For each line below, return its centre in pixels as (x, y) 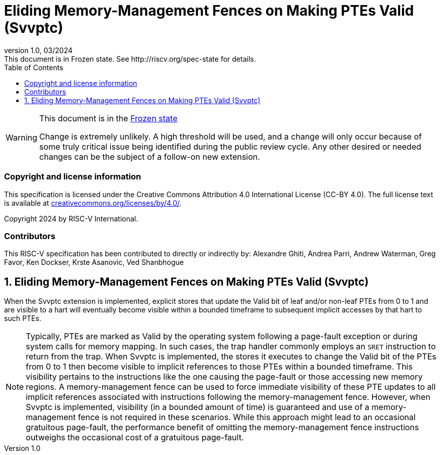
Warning (21, 137)
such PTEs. (23, 318)
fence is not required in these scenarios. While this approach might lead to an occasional (247, 417)
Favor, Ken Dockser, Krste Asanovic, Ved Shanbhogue (94, 262)
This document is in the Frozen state (108, 118)
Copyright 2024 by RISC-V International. (71, 218)
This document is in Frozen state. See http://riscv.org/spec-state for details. (130, 59)
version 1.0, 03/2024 (38, 50)
